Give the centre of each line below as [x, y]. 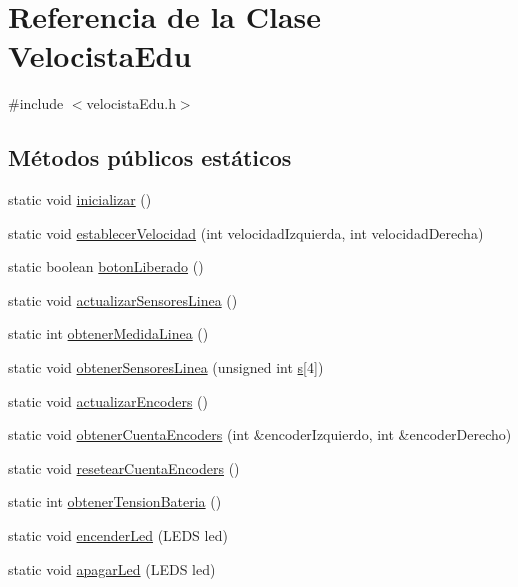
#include [36, 103]
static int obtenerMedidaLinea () [108, 333]
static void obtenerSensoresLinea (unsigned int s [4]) [166, 367]
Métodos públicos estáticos [150, 157]
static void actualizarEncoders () [108, 400]
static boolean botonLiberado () [106, 266]
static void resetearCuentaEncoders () [124, 467]
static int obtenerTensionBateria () [115, 501]
